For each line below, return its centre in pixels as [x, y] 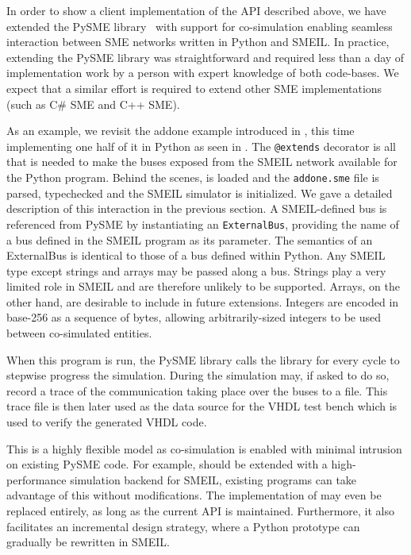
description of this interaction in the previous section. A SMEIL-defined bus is [197, 208]
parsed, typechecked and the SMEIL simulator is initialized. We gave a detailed [200, 193]
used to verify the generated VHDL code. [107, 422]
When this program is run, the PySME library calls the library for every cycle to [203, 359]
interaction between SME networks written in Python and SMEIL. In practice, [198, 42]
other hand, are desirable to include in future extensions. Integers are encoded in [203, 301]
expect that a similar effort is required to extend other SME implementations [194, 88]
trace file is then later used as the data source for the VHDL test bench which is [202, 406]
